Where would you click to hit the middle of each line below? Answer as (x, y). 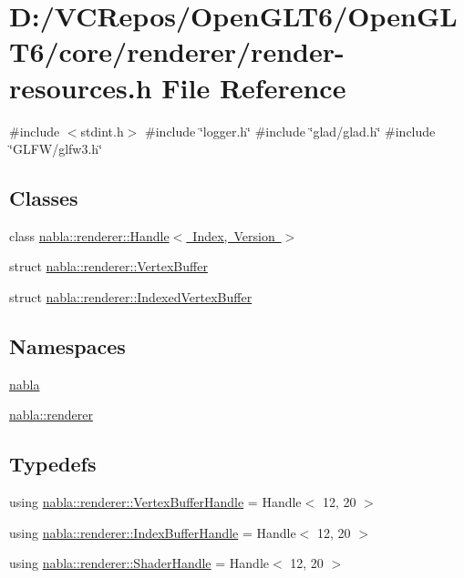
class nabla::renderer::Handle (89, 235)
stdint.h (102, 131)
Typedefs (53, 464)
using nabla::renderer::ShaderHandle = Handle (139, 563)
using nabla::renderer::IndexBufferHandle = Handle (153, 532)
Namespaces (67, 346)
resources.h (81, 87)
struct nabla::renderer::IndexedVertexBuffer (131, 297)
